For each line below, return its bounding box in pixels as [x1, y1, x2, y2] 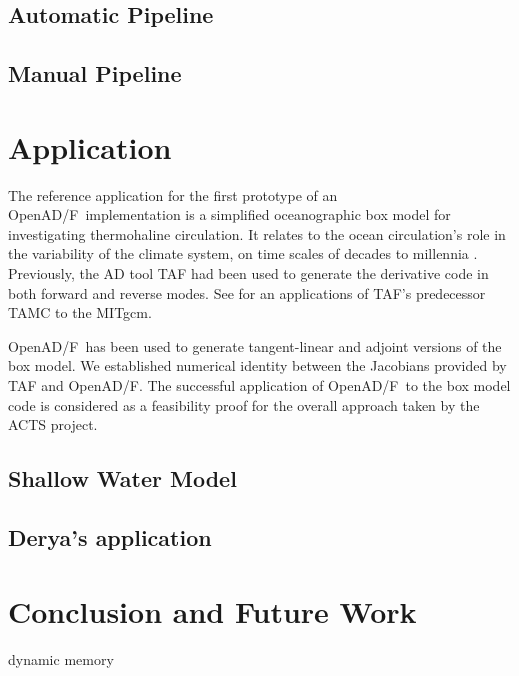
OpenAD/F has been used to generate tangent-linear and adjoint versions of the [8, 335, 502, 356]
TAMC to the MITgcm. [8, 302, 152, 323]
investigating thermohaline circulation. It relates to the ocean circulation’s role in [8, 223, 506, 244]
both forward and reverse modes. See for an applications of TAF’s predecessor [8, 282, 486, 303]
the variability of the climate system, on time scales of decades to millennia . [8, 243, 478, 264]
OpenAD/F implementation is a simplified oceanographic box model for [8, 204, 451, 225]
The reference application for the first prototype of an [8, 184, 338, 205]
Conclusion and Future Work [8, 590, 417, 631]
